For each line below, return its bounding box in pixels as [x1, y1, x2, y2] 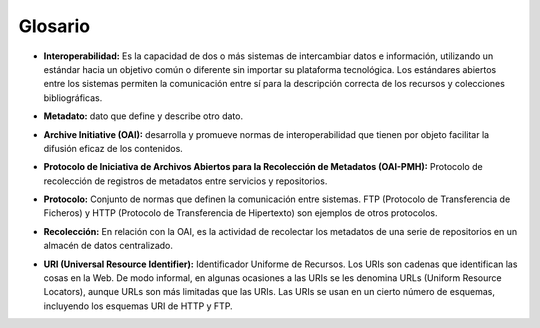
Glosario [18, 15, 90, 37]
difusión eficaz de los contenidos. [43, 142, 184, 154]
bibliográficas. [43, 91, 103, 104]
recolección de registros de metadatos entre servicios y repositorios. [43, 175, 328, 187]
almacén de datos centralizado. [43, 240, 174, 252]
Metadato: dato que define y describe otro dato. [43, 110, 244, 122]
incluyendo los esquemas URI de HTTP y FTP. [43, 300, 234, 312]
